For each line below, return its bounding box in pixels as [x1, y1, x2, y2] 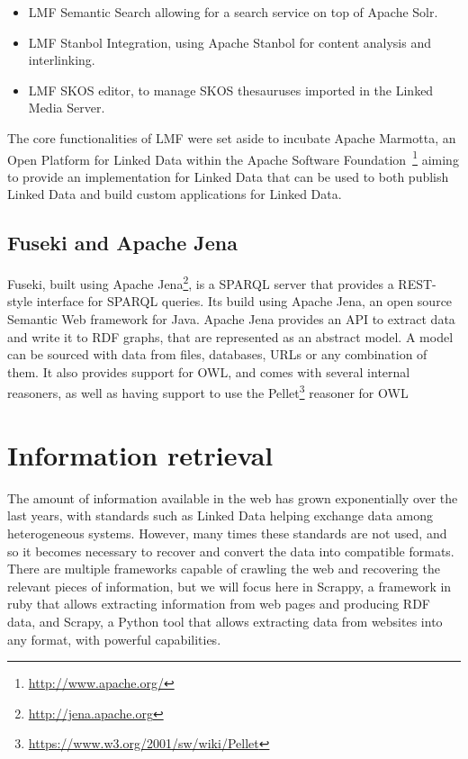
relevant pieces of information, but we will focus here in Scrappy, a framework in [7, 576, 452, 595]
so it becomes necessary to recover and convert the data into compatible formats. [7, 541, 454, 560]
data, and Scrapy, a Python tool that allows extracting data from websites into [7, 611, 443, 630]
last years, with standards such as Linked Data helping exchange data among [7, 506, 434, 525]
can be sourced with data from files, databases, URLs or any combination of [7, 345, 427, 364]
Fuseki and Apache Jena [7, 229, 238, 257]
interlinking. [28, 50, 95, 69]
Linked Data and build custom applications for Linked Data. [7, 185, 342, 203]
